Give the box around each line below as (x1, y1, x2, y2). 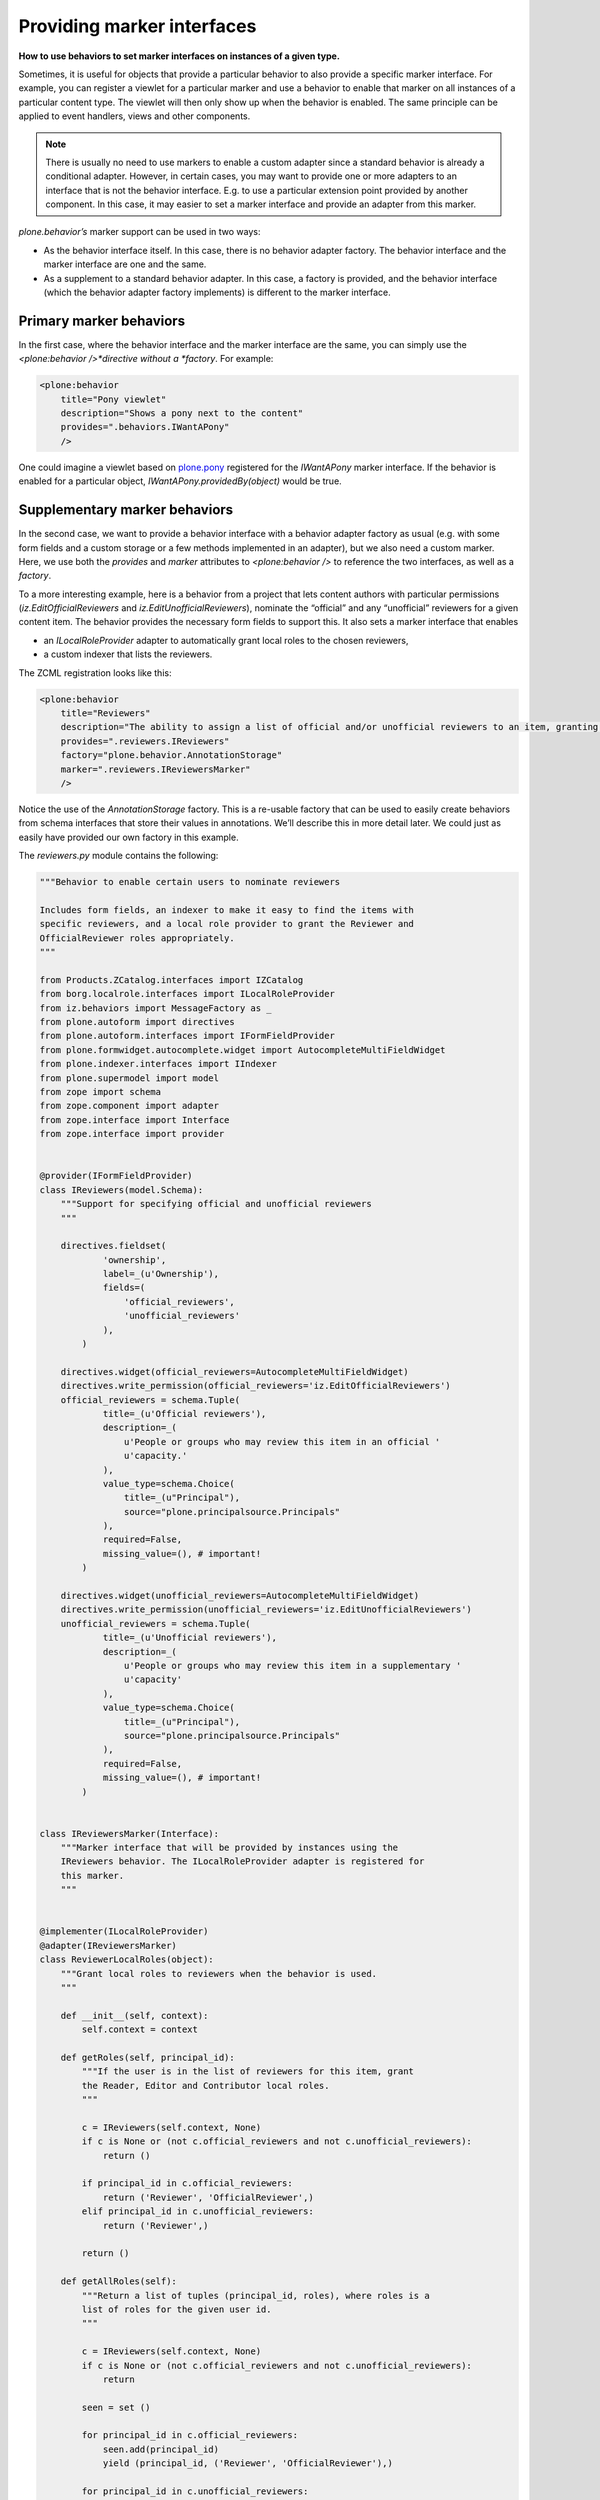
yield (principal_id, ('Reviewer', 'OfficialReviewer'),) (102, 2458, 394, 2469)
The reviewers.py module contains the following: (18, 850, 219, 862)
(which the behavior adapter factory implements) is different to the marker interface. (43, 286, 392, 299)
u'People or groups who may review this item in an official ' (123, 1436, 441, 1447)
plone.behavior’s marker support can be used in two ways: (18, 226, 261, 238)
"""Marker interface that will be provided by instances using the (60, 1842, 399, 1854)
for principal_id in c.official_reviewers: (81, 2430, 299, 2441)
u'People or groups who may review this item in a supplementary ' (123, 1660, 462, 1671)
